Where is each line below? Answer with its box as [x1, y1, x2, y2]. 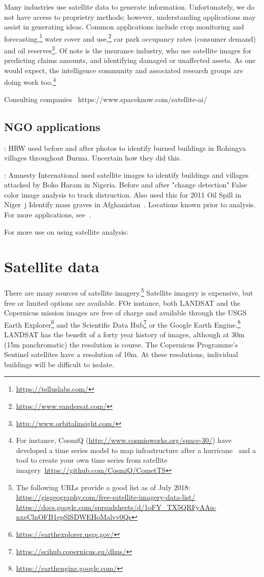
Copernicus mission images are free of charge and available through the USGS [4, 307, 247, 318]
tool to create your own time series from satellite [16, 455, 168, 465]
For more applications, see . [4, 209, 91, 220]
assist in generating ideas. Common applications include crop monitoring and [4, 21, 244, 32]
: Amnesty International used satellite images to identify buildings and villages [4, 169, 249, 180]
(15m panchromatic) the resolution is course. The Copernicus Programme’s [4, 339, 238, 349]
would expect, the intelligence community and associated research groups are [4, 65, 243, 75]
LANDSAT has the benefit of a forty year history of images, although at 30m [4, 329, 245, 340]
